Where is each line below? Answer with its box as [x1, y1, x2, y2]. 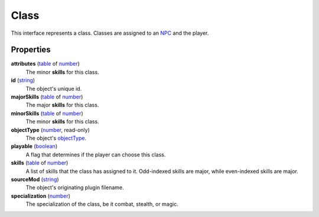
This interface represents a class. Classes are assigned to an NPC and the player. [11, 29, 209, 37]
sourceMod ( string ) [11, 176, 59, 183]
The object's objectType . [25, 134, 87, 142]
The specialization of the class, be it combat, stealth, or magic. [25, 200, 178, 208]
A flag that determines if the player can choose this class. [25, 151, 166, 158]
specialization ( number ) [11, 192, 71, 199]
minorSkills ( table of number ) [11, 110, 84, 117]
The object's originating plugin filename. [25, 184, 124, 191]
